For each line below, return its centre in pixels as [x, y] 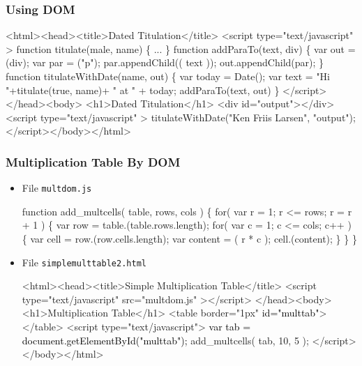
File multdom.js [57, 188]
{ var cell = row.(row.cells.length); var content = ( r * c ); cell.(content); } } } [189, 239]
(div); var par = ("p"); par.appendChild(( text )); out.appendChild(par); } [165, 62]
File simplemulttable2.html [84, 262]
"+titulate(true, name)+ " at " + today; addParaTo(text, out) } [143, 90]
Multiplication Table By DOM [93, 161]
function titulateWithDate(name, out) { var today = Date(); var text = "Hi [168, 76]
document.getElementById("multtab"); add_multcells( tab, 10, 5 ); [165, 340]
